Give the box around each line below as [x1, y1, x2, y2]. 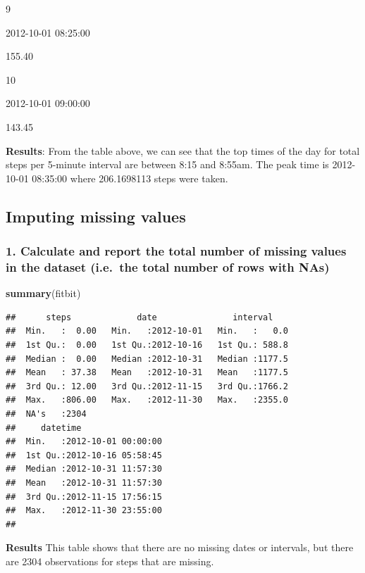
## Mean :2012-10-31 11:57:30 [6, 477, 162, 488]
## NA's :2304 [6, 409, 87, 420]
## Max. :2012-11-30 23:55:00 [6, 505, 162, 516]
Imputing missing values [6, 205, 186, 227]
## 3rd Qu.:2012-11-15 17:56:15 [6, 491, 162, 502]
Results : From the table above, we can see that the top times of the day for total [6, 143, 360, 158]
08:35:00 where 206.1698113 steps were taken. [32, 170, 228, 185]
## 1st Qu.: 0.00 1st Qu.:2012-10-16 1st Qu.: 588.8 [6, 340, 288, 351]
